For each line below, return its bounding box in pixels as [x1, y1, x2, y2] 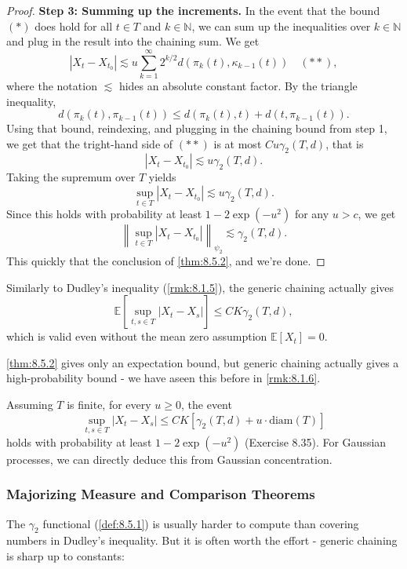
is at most [213, 135, 262, 151]
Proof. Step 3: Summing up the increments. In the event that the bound [6, 2, 380, 18]
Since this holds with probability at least [6, 206, 202, 222]
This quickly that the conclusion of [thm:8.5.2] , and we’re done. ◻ [6, 253, 325, 269]
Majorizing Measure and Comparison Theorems [6, 484, 315, 504]
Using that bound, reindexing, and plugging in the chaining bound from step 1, [6, 120, 387, 137]
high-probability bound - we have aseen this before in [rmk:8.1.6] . [6, 370, 321, 386]
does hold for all [35, 17, 113, 34]
